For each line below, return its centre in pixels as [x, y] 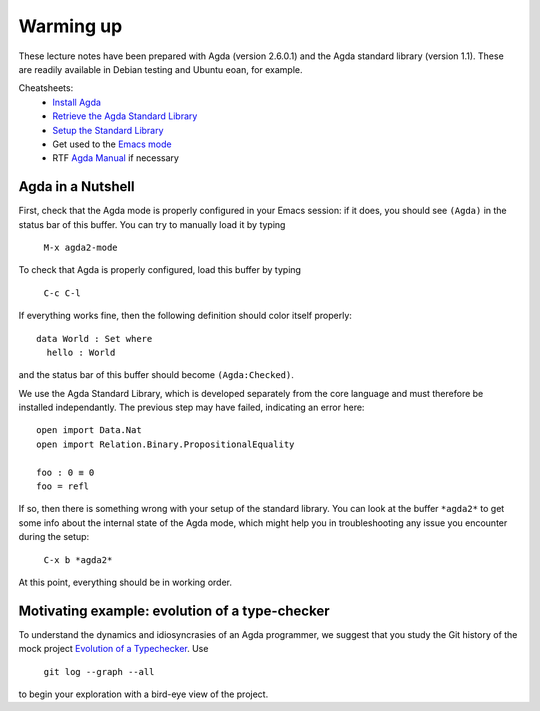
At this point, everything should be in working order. [125, 582]
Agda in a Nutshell [76, 186]
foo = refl [63, 486]
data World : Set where [94, 338]
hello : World [81, 352]
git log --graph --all [99, 671]
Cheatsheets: [46, 88]
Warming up [70, 26]
